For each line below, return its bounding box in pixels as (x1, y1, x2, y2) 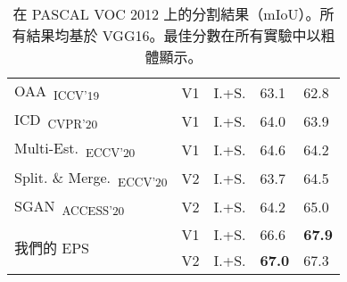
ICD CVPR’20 (14, 109, 98, 133)
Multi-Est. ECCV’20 (14, 137, 136, 162)
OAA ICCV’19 (14, 80, 100, 104)
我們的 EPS (14, 236, 90, 258)
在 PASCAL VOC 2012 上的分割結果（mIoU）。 (12, 4, 320, 24)
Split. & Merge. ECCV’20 (14, 166, 168, 190)
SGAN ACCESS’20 (14, 195, 125, 219)
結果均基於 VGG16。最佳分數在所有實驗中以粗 (26, 25, 335, 46)
